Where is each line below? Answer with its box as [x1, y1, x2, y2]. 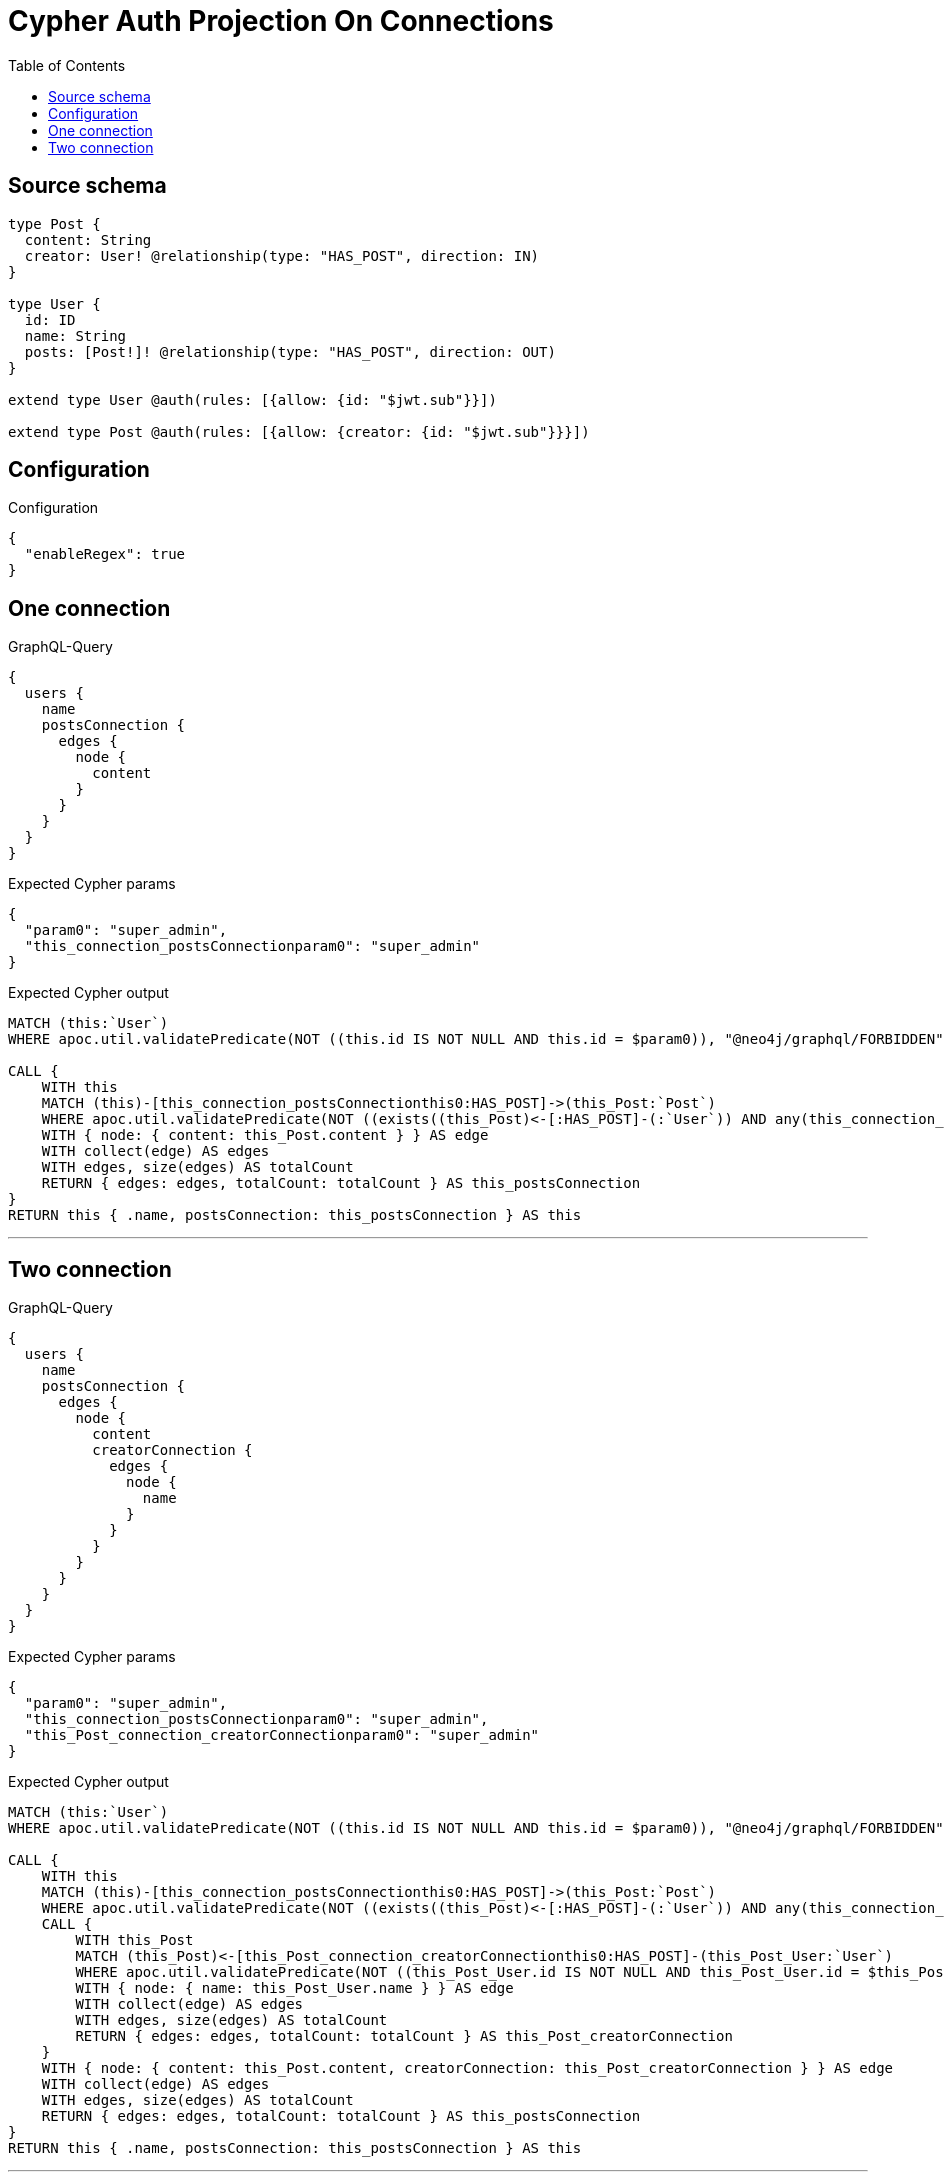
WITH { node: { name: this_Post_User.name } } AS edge [75, 1980, 514, 1997]
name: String [24, 327, 127, 344]
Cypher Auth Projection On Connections [8, 4, 554, 38]
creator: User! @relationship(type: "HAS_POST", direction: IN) [24, 247, 540, 264]
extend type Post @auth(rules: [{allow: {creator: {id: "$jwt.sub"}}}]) [8, 423, 590, 440]
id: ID [24, 311, 76, 328]
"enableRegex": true [24, 546, 186, 563]
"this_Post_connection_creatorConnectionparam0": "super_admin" [24, 1727, 540, 1744]
